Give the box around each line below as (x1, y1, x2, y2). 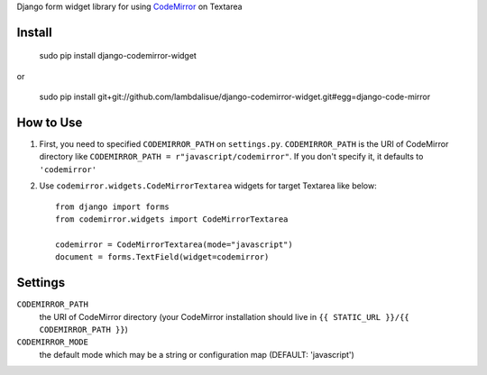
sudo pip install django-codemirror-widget (39, 50, 198, 61)
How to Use (16, 115, 83, 130)
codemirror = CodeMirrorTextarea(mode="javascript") (55, 239, 293, 250)
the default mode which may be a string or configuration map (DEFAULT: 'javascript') (39, 349, 355, 360)
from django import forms (55, 201, 170, 212)
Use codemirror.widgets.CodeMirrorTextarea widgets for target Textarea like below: (39, 180, 378, 191)
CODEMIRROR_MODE (16, 337, 89, 347)
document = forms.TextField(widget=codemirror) (55, 252, 270, 262)
